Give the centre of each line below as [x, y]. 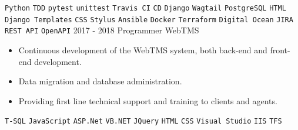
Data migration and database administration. [100, 81]
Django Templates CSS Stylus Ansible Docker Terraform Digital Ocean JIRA [149, 20]
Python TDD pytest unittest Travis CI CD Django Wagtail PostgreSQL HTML [145, 8]
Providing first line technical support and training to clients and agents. [148, 100]
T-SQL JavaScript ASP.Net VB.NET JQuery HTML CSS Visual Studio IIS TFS [143, 122]
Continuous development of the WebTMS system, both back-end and [143, 49]
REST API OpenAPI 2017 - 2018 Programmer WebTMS [102, 30]
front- [280, 49]
